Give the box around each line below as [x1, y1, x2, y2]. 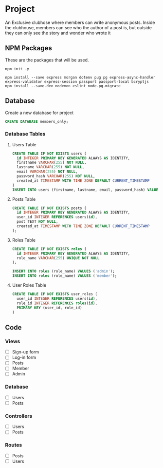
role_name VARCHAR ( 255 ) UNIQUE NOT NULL [17, 255, 100, 260]
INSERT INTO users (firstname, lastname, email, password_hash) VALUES [12, 187, 161, 192]
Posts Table [12, 196, 36, 202]
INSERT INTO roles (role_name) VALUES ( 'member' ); [12, 273, 117, 278]
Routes [5, 442, 22, 448]
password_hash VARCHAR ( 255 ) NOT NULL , [17, 174, 95, 179]
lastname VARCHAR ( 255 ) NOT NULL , [17, 165, 85, 170]
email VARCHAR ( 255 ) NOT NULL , [17, 169, 78, 174]
